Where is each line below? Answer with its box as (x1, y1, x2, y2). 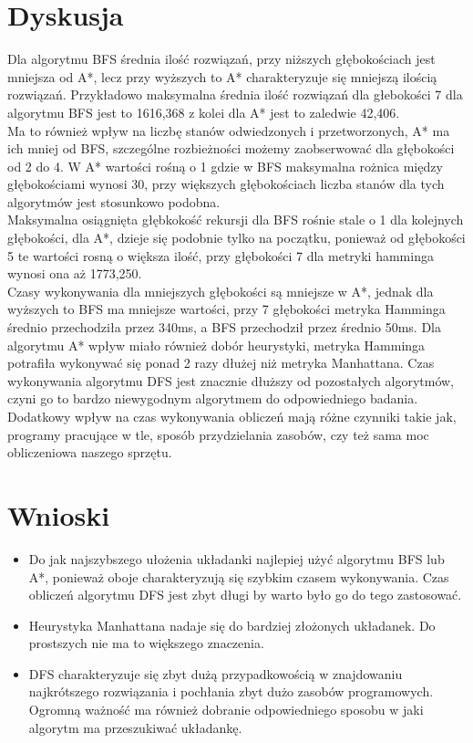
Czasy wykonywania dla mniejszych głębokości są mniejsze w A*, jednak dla (7, 281, 434, 300)
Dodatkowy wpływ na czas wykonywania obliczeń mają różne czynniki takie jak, (7, 407, 457, 425)
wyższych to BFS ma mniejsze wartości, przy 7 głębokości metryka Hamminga (7, 299, 446, 319)
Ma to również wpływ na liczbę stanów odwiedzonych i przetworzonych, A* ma (7, 120, 450, 140)
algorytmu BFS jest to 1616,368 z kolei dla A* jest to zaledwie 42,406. (7, 102, 400, 121)
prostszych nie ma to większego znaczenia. (28, 633, 264, 653)
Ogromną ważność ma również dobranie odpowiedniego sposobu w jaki (28, 700, 424, 719)
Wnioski (7, 496, 110, 533)
